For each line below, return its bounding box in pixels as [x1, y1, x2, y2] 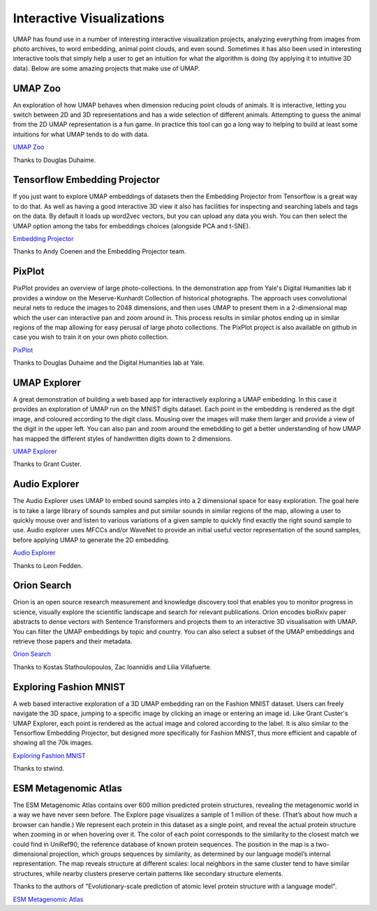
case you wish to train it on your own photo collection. [13, 333, 169, 342]
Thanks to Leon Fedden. [13, 561, 83, 569]
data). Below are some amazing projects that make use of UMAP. [13, 64, 200, 73]
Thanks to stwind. [13, 764, 65, 773]
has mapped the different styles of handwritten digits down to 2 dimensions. [13, 434, 232, 443]
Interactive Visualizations [13, 10, 165, 26]
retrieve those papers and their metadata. [13, 637, 133, 646]
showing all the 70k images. [13, 738, 94, 747]
